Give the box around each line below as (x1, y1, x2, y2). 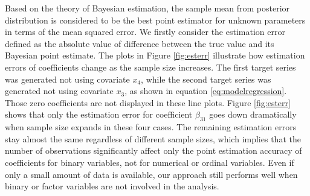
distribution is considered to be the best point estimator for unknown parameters (5, 13, 306, 26)
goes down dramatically (209, 108, 297, 121)
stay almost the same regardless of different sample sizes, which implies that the (5, 132, 301, 145)
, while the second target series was (141, 72, 271, 85)
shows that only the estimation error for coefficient (5, 108, 193, 121)
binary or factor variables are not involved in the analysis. (5, 180, 219, 192)
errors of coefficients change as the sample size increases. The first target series (5, 60, 296, 73)
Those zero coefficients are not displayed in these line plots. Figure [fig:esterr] (5, 96, 291, 109)
